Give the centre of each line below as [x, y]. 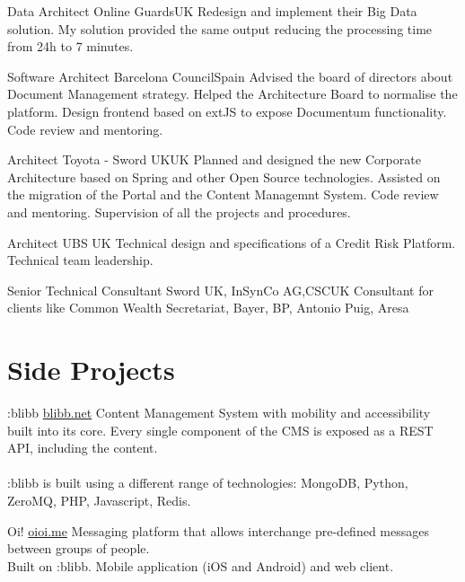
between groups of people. [79, 548]
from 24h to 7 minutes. [70, 46]
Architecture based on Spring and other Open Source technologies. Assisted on [224, 176]
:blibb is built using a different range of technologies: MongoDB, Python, [208, 483]
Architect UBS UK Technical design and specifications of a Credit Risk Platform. [232, 242]
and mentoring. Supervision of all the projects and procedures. [179, 212]
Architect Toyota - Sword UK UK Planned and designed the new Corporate [214, 159]
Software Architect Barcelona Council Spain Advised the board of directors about [230, 76]
